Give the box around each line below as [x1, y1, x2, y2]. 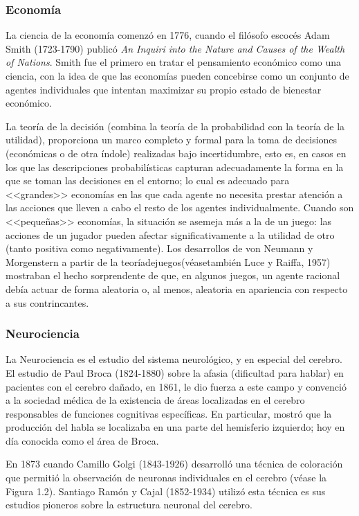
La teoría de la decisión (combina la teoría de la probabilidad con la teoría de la [6, 118, 345, 133]
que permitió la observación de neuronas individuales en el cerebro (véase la [6, 470, 327, 485]
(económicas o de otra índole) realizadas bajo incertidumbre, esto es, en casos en [6, 145, 347, 160]
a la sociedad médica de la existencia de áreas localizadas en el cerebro [6, 393, 305, 407]
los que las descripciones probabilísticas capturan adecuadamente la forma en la [6, 159, 344, 174]
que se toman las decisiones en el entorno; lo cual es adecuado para [6, 173, 290, 188]
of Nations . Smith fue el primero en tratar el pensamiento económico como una [6, 55, 342, 69]
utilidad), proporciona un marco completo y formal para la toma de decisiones [6, 132, 338, 147]
